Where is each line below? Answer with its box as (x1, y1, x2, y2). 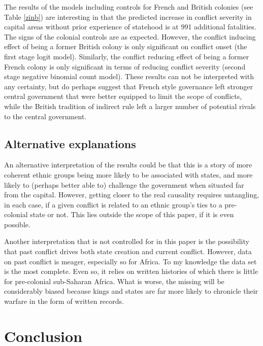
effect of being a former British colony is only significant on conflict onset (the (4, 41, 247, 52)
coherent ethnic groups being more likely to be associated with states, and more (4, 169, 253, 180)
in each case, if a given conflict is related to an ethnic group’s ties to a (4, 199, 222, 210)
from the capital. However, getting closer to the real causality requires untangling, (4, 189, 259, 200)
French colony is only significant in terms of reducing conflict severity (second (4, 61, 246, 72)
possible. (4, 219, 30, 229)
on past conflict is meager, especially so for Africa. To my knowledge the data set (4, 256, 257, 266)
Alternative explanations (4, 135, 136, 151)
